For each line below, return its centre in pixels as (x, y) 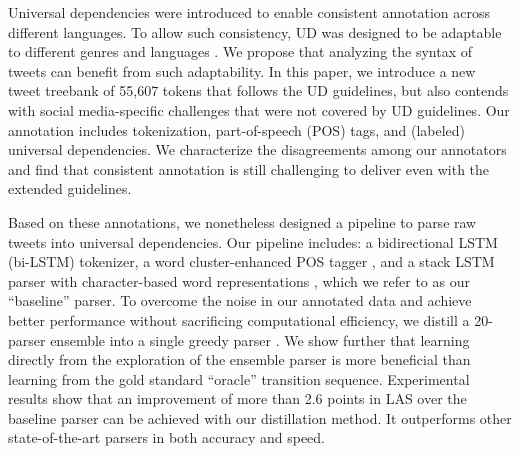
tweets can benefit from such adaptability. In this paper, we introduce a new (242, 70)
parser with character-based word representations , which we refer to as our (239, 280)
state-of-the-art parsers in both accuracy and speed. (167, 437)
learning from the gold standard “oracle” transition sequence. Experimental (239, 378)
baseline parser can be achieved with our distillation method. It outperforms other (260, 417)
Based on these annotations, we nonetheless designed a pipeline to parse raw (242, 221)
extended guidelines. (70, 188)
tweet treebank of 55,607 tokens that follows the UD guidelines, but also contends (258, 90)
